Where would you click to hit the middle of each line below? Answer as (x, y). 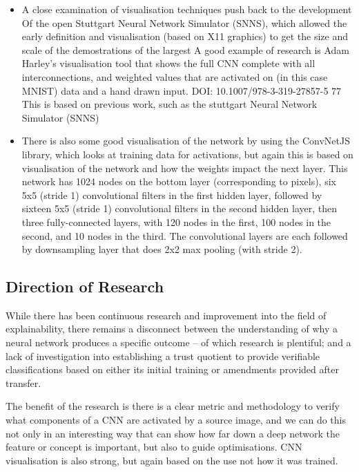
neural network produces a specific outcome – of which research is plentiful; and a (178, 342)
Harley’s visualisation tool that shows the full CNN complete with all (168, 63)
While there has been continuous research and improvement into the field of (166, 315)
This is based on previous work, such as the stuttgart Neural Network (169, 104)
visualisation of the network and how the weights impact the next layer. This (185, 168)
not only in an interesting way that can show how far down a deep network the (173, 433)
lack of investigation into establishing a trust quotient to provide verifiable (163, 356)
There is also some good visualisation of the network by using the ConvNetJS (186, 141)
